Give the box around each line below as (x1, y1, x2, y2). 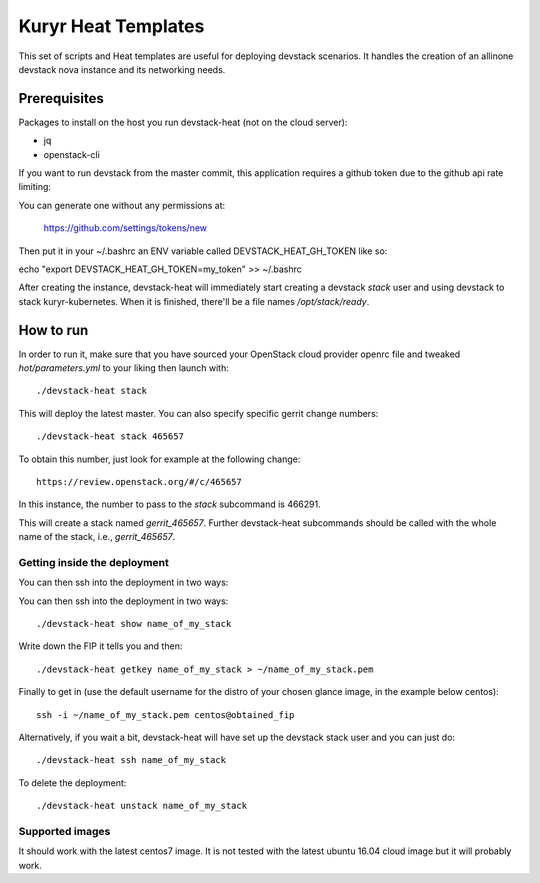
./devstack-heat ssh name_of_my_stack (36, 755, 227, 766)
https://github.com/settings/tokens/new (43, 222, 208, 234)
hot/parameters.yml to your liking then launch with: (18, 362, 230, 374)
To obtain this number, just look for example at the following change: (18, 453, 301, 465)
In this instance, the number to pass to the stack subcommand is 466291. (18, 498, 321, 510)
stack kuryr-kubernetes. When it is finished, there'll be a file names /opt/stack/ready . (18, 295, 370, 307)
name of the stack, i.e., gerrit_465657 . (18, 531, 176, 543)
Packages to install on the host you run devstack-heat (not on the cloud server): (18, 116, 348, 128)
